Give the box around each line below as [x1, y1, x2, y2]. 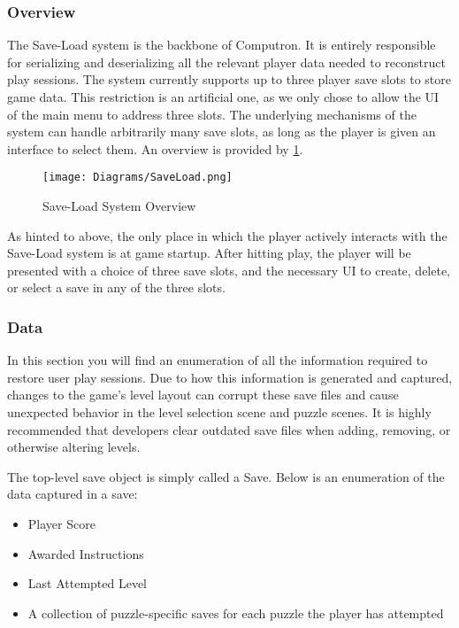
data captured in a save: [7, 485, 138, 503]
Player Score [27, 514, 96, 532]
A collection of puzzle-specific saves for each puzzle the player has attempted [27, 603, 444, 622]
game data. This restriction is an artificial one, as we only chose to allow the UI [7, 88, 440, 105]
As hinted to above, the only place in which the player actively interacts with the [7, 226, 448, 244]
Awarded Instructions [27, 544, 144, 562]
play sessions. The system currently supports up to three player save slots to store [7, 70, 451, 89]
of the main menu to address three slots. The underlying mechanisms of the [7, 105, 417, 123]
